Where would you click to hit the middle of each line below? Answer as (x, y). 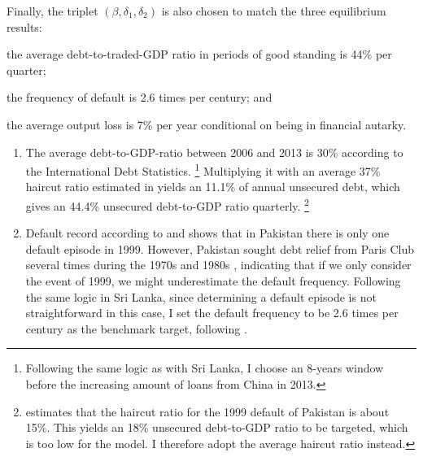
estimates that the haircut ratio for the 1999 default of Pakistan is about (207, 411)
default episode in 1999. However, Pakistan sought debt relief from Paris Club (220, 248)
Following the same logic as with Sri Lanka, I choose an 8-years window (205, 368)
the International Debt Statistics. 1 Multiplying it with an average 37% (203, 170)
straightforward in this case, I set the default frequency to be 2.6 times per (212, 313)
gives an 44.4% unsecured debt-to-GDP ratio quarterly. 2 (167, 205)
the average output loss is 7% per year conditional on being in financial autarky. (207, 124)
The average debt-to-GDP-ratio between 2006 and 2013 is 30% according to (214, 152)
